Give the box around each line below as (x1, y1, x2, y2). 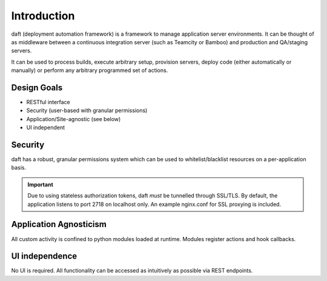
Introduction (11, 9, 75, 22)
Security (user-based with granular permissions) (26, 107, 148, 114)
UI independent (26, 124, 65, 131)
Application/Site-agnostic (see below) (26, 115, 121, 122)
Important (27, 180, 54, 188)
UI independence (11, 251, 78, 262)
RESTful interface (26, 99, 70, 106)
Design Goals (11, 82, 63, 93)
